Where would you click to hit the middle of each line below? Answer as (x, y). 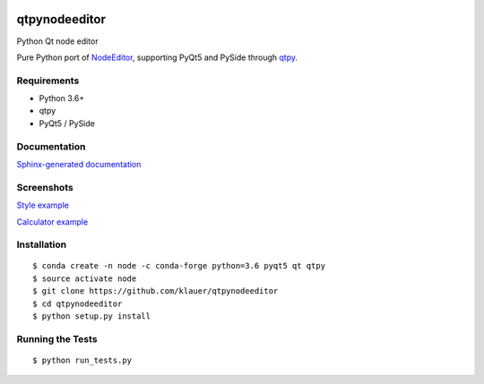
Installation (42, 244)
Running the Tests (57, 338)
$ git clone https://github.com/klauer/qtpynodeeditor (156, 291)
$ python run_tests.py (82, 360)
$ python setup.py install (92, 316)
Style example (43, 205)
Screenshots (45, 187)
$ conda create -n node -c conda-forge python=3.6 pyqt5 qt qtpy (179, 266)
